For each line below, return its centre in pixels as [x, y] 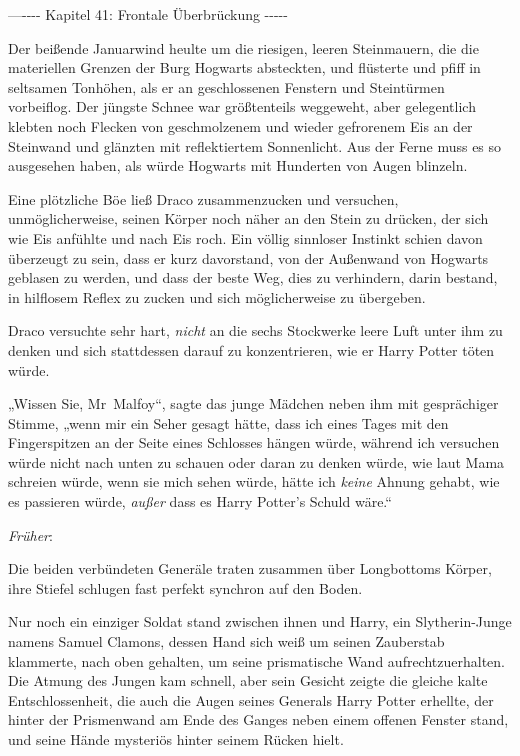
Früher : [30, 534]
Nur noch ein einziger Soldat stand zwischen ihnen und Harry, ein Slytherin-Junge [260, 621]
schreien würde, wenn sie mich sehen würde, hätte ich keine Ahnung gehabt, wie [254, 481]
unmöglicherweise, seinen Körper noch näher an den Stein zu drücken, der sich [248, 218]
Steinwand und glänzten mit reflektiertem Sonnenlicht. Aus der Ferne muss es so [255, 145]
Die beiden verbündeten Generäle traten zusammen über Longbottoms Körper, [250, 568]
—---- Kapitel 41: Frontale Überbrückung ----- [148, 14]
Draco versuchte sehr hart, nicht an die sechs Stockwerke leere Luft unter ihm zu [255, 330]
